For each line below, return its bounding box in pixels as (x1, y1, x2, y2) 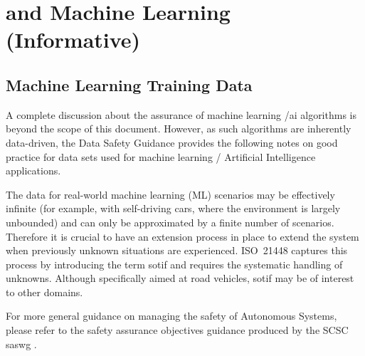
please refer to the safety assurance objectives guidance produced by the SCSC (6, 323, 349, 337)
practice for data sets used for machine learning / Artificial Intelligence (6, 149, 316, 164)
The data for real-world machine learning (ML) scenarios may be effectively (6, 187, 335, 201)
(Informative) (6, 25, 141, 54)
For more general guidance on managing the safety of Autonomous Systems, (6, 308, 337, 323)
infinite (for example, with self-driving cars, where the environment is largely (6, 201, 341, 216)
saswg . (6, 336, 37, 351)
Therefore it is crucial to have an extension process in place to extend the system (6, 229, 359, 244)
